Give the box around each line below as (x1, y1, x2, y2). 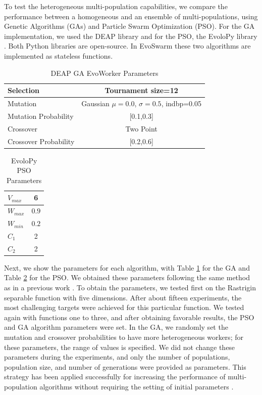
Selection (8, 85, 40, 96)
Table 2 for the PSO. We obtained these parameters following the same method (4, 272, 250, 283)
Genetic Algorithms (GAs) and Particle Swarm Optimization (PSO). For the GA (4, 21, 255, 31)
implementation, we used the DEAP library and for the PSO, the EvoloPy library (4, 30, 257, 41)
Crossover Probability (8, 136, 75, 146)
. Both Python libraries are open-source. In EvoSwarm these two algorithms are (4, 40, 251, 51)
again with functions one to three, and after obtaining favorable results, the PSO (4, 312, 254, 322)
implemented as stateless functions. (4, 50, 113, 61)
